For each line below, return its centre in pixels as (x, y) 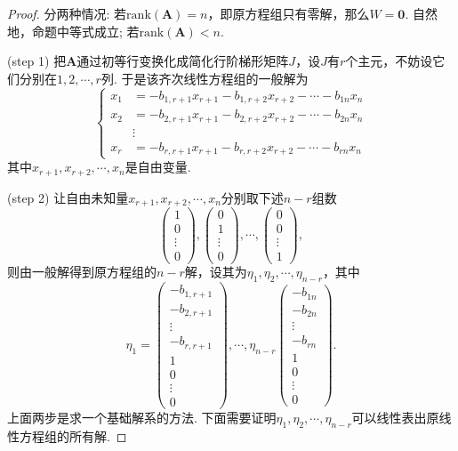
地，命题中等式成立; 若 (73, 31)
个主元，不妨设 (389, 61)
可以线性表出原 (395, 417)
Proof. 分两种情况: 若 (67, 13)
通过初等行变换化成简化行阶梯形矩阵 (183, 61)
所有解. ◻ (98, 435)
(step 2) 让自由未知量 (68, 197)
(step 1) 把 (37, 61)
